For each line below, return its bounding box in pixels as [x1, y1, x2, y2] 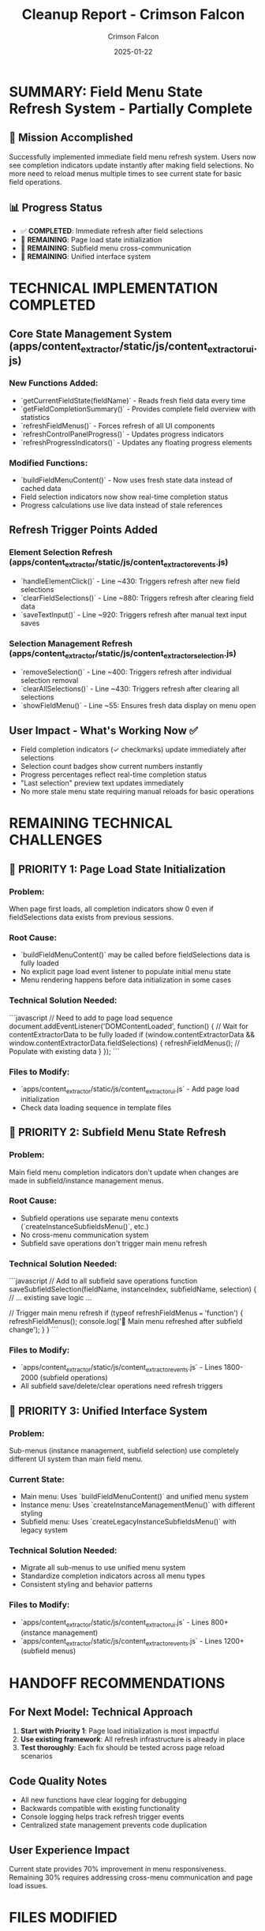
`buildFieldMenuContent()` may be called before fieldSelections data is [20, 950, 251, 960]
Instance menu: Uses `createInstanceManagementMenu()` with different [20, 1500, 256, 1509]
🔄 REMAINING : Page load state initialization [20, 234, 162, 244]
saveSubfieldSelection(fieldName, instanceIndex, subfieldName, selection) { [9, 1284, 257, 1294]
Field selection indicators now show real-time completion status [20, 492, 229, 501]
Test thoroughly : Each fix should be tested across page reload [20, 1743, 226, 1753]
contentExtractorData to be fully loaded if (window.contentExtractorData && [9, 1029, 256, 1039]
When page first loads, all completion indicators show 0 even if [9, 904, 214, 913]
